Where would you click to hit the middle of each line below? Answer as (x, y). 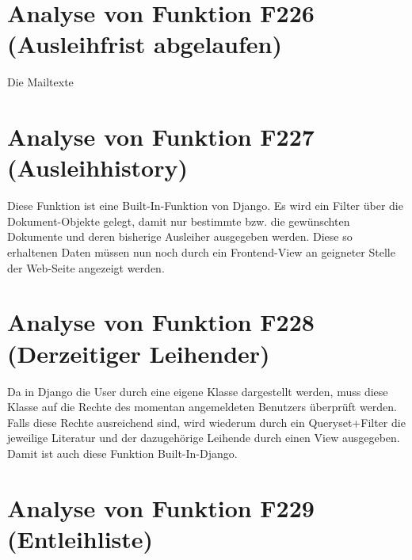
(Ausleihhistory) (98, 168)
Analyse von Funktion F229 (161, 507)
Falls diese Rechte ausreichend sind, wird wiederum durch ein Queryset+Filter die (206, 422)
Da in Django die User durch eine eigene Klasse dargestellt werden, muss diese (198, 391)
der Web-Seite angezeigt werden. (86, 267)
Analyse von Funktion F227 (161, 137)
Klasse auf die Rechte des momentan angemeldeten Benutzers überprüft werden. (202, 407)
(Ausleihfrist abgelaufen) (145, 44)
